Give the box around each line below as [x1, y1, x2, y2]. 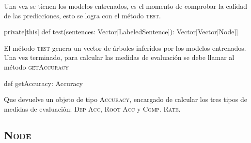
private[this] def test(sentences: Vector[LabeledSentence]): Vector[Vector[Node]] [4, 27, 238, 37]
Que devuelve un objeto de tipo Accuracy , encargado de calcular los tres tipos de [4, 94, 247, 104]
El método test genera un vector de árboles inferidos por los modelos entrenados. [4, 43, 246, 53]
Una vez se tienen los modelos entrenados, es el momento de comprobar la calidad [4, 1, 248, 11]
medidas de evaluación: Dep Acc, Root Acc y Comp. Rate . [4, 103, 181, 114]
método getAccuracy [4, 61, 69, 71]
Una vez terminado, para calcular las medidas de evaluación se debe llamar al [4, 52, 235, 62]
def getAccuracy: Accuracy [4, 78, 83, 88]
